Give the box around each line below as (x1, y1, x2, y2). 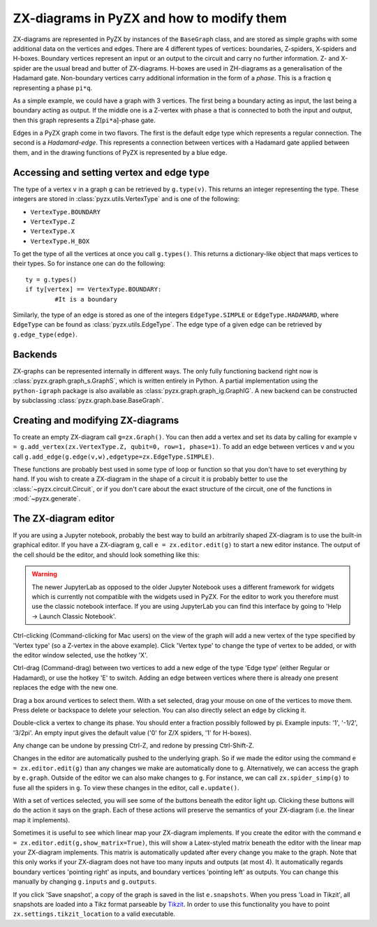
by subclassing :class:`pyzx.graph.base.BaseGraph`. (13, 396, 164, 404)
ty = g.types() (25, 276, 77, 283)
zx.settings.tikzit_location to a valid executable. (13, 910, 176, 918)
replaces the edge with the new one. (13, 683, 118, 692)
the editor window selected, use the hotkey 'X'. (13, 651, 148, 659)
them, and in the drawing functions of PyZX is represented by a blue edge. (13, 148, 228, 156)
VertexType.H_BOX (30, 237, 90, 245)
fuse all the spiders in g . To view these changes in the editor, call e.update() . (13, 783, 239, 792)
